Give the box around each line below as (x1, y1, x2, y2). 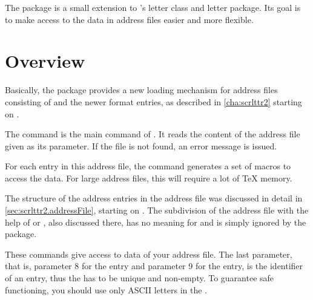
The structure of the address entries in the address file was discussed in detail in (5, 192, 303, 204)
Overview (5, 48, 85, 73)
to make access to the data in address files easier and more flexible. (5, 13, 254, 25)
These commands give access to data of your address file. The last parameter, (5, 247, 292, 260)
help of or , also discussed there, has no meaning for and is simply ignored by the (5, 215, 306, 228)
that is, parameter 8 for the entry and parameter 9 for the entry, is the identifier (5, 259, 303, 272)
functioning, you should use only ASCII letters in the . (5, 283, 207, 296)
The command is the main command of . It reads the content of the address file (5, 128, 300, 140)
